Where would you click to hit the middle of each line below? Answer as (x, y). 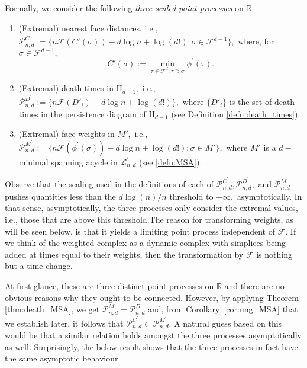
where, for (256, 41)
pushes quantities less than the (60, 196)
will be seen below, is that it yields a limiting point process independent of (140, 231)
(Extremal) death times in (66, 88)
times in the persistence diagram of (82, 113)
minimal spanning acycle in (68, 161)
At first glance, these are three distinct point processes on (109, 285)
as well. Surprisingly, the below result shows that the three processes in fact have (151, 346)
